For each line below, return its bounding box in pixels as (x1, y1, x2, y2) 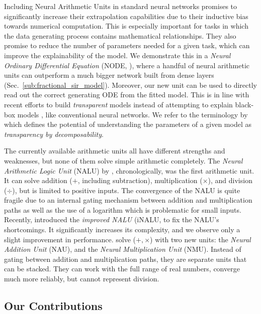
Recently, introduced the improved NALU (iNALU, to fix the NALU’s (4, 214, 219, 225)
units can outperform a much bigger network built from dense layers (4, 70, 214, 80)
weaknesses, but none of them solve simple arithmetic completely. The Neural (4, 155, 243, 166)
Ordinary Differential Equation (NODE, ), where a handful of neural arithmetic (4, 60, 250, 70)
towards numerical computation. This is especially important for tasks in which (4, 21, 248, 31)
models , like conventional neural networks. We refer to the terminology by (17, 109, 248, 119)
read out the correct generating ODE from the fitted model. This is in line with (4, 89, 249, 100)
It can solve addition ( (4, 175, 72, 186)
